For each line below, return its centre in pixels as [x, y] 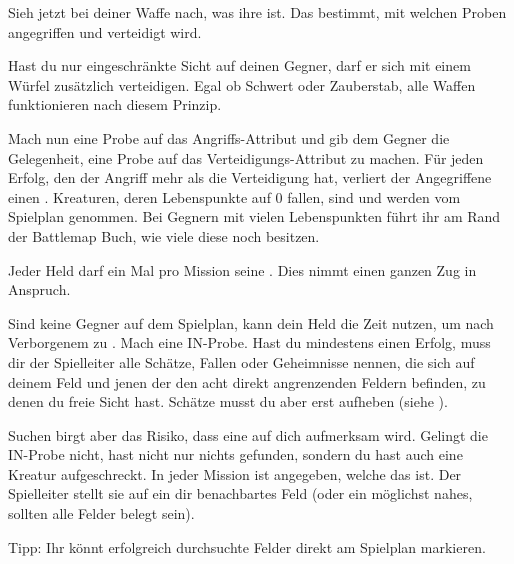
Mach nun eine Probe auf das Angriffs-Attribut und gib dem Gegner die [229, 137]
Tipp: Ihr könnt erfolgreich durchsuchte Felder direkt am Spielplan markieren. [247, 546]
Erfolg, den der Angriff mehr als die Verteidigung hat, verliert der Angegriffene [250, 177]
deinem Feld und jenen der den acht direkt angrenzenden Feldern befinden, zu [247, 381]
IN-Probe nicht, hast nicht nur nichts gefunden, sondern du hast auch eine [235, 454]
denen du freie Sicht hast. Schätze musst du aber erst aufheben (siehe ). [228, 401]
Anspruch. [39, 289]
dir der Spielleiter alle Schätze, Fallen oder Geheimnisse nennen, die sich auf [241, 361]
